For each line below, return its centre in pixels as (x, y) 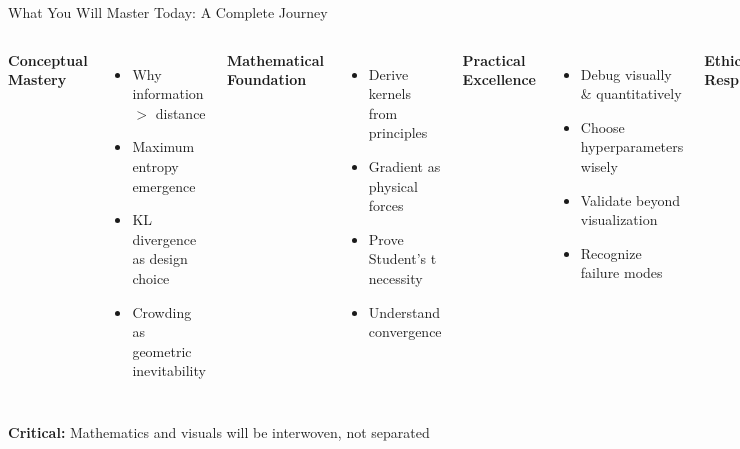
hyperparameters (632, 146)
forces (386, 205)
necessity (395, 277)
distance (180, 112)
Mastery (37, 79)
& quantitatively (631, 93)
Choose (602, 126)
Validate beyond (630, 199)
